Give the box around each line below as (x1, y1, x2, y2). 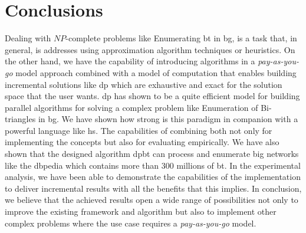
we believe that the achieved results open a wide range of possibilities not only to (5, 193, 298, 206)
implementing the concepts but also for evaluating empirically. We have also (5, 136, 279, 148)
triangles (5, 113, 36, 125)
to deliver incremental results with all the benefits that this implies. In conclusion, (5, 182, 302, 194)
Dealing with (5, 32, 51, 44)
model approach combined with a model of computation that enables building (15, 66, 297, 78)
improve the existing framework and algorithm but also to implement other (5, 205, 277, 218)
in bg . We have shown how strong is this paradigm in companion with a (38, 113, 298, 125)
